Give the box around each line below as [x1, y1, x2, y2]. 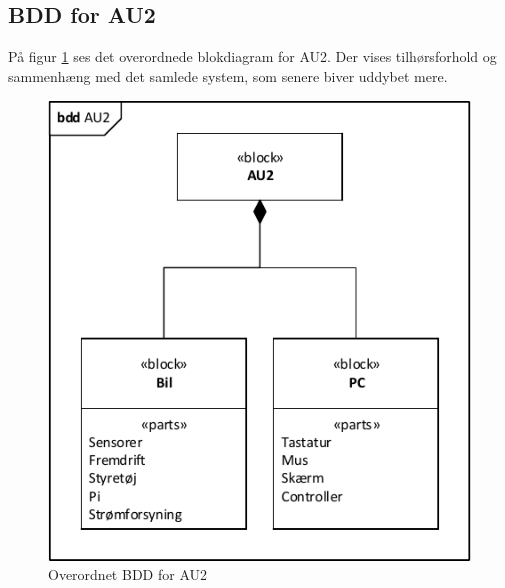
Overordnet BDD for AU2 [48, 564, 207, 585]
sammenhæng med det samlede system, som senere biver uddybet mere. [8, 65, 448, 86]
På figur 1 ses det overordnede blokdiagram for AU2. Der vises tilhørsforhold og [8, 46, 497, 67]
